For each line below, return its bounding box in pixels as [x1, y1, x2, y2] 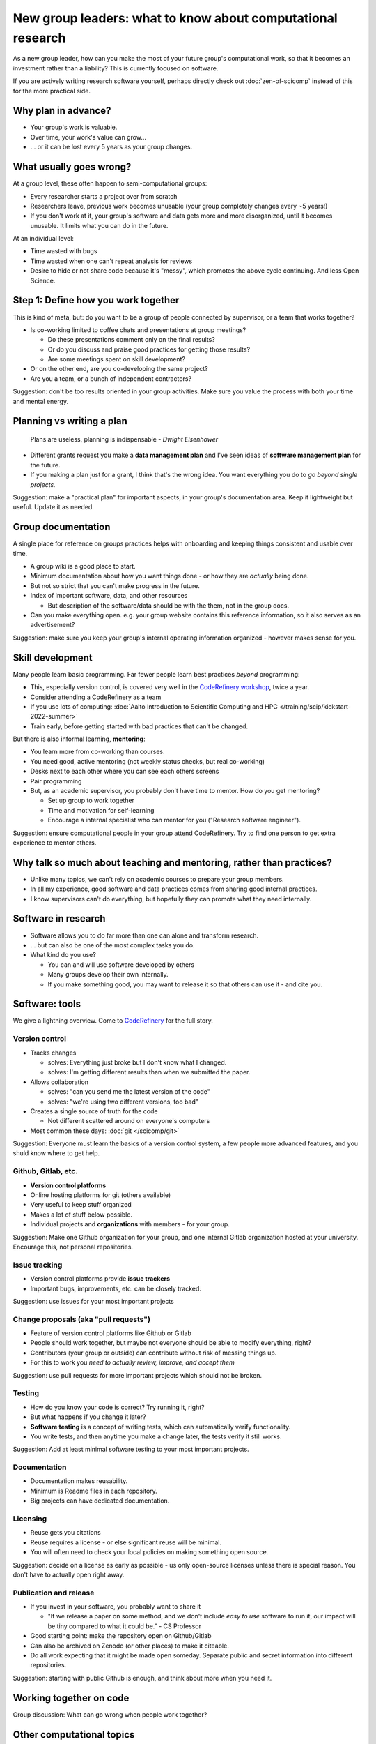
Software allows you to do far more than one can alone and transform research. [30, 931, 259, 940]
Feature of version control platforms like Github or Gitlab [30, 1329, 191, 1337]
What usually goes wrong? [13, 161, 132, 173]
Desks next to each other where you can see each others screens [30, 767, 219, 776]
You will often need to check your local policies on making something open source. [30, 1548, 269, 1556]
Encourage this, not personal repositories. [13, 1242, 134, 1251]
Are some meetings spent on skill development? [47, 355, 186, 363]
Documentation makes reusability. [30, 1477, 128, 1485]
